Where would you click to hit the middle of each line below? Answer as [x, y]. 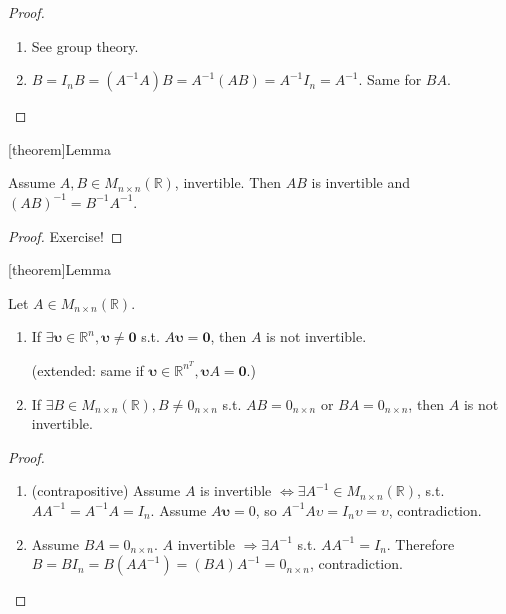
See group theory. [85, 45]
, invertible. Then [228, 182]
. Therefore [420, 543]
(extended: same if [87, 369]
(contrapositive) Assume [106, 490]
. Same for [390, 79]
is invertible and [361, 182]
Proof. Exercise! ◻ [65, 235]
